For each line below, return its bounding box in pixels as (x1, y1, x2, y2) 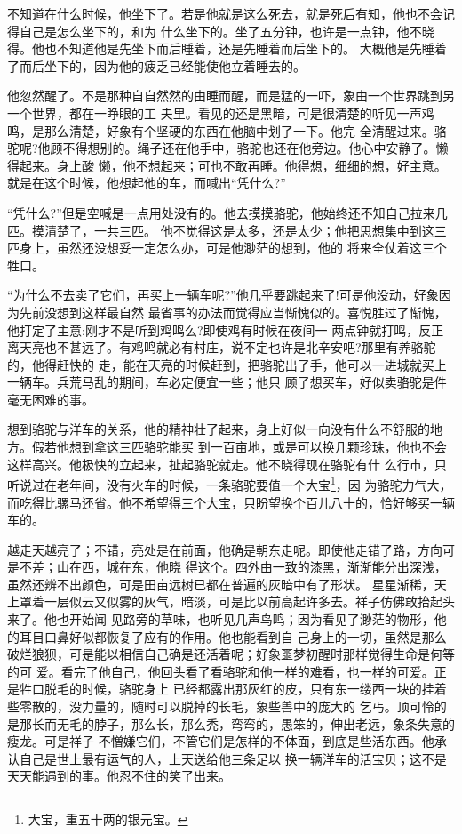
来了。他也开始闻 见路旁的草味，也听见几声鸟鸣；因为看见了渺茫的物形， (7, 610, 434, 629)
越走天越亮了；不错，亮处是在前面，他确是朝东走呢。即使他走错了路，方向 (7, 540, 442, 558)
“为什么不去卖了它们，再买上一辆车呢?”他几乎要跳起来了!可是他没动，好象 (7, 285, 439, 304)
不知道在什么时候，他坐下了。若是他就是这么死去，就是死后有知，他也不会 (7, 4, 442, 22)
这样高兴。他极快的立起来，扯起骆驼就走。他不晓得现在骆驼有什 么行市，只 (7, 454, 447, 473)
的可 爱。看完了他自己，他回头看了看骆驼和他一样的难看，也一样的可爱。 (7, 662, 434, 680)
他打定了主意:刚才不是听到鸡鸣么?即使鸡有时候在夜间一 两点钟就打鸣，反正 (7, 320, 444, 339)
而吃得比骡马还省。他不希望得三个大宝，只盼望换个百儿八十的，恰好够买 (7, 493, 430, 511)
